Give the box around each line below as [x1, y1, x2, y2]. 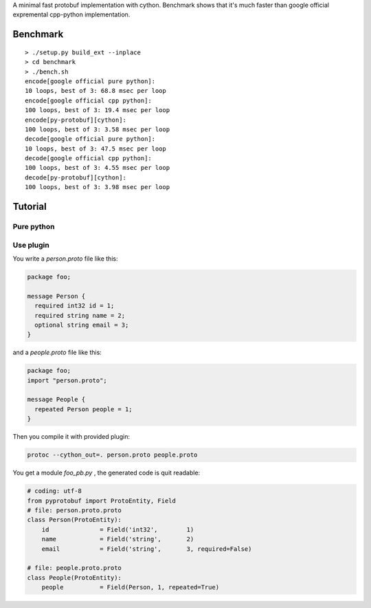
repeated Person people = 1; [34, 405, 133, 413]
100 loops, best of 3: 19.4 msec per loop [25, 107, 170, 114]
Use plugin [12, 240, 49, 250]
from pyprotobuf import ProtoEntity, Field [27, 497, 177, 505]
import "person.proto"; [27, 376, 108, 384]
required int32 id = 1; [34, 302, 115, 310]
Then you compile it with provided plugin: [12, 433, 131, 441]
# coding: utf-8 [27, 487, 82, 495]
